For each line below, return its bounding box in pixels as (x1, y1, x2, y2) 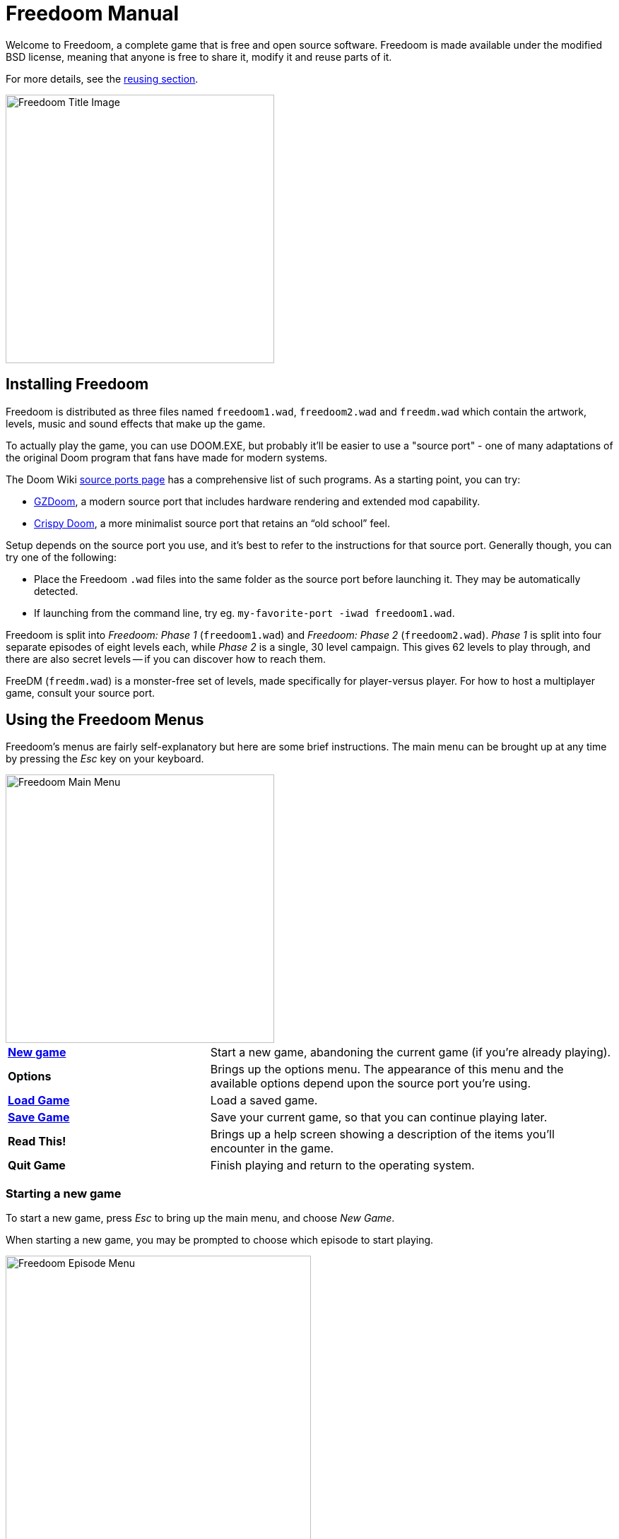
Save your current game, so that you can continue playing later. (210, 1110, 548, 1125)
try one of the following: (6, 550, 117, 563)
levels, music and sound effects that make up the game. (6, 417, 266, 430)
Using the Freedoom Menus (6, 711, 204, 729)
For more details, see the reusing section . (6, 72, 199, 85)
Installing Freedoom (6, 375, 149, 394)
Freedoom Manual (6, 1, 179, 25)
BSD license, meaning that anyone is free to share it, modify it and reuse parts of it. (6, 50, 392, 63)
